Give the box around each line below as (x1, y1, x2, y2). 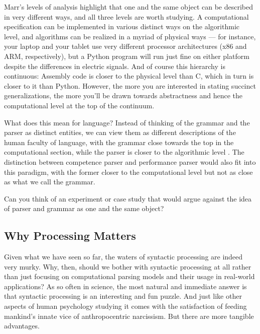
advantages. (4, 320, 40, 331)
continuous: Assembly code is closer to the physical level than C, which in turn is (4, 71, 254, 81)
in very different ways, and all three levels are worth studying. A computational (4, 11, 249, 22)
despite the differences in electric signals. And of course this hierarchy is (4, 60, 225, 71)
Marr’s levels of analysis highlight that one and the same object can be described (4, 2, 253, 12)
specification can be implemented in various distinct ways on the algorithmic (4, 21, 239, 32)
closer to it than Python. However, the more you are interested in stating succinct (4, 80, 256, 91)
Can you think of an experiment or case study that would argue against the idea (4, 193, 252, 204)
